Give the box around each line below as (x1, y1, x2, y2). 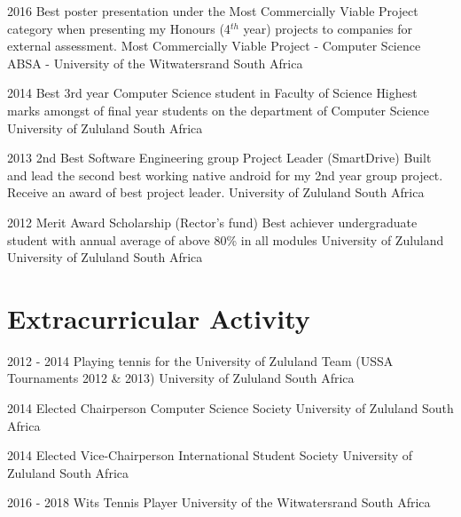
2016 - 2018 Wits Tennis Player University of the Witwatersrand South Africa (7, 493, 431, 512)
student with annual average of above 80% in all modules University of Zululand (7, 230, 444, 249)
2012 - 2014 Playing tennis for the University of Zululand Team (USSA (7, 351, 394, 370)
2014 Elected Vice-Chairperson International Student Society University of (7, 446, 413, 465)
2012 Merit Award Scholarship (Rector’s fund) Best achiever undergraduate (7, 212, 418, 231)
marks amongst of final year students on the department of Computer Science (7, 100, 430, 119)
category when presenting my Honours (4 (7, 19, 230, 37)
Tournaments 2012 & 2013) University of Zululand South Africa (7, 369, 355, 387)
